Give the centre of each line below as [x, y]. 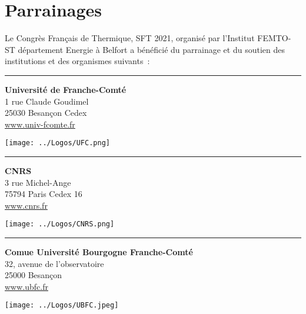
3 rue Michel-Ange [38, 182]
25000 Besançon [34, 275]
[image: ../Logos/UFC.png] [57, 143]
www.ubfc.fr [26, 286]
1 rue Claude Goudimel [47, 101]
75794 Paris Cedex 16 [44, 194]
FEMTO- [274, 38]
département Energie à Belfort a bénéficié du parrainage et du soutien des [151, 49]
